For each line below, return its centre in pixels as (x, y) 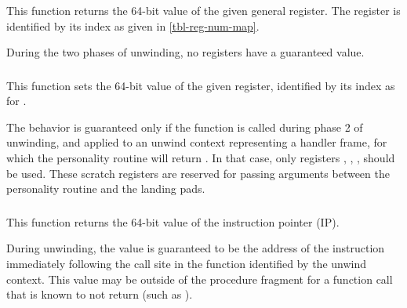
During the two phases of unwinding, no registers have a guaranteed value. (185, 52)
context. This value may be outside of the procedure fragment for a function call (200, 279)
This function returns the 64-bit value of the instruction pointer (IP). (173, 221)
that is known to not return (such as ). (100, 294)
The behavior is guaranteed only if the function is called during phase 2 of (185, 127)
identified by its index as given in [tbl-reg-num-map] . (133, 25)
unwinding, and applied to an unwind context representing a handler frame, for (197, 142)
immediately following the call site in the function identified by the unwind (187, 263)
